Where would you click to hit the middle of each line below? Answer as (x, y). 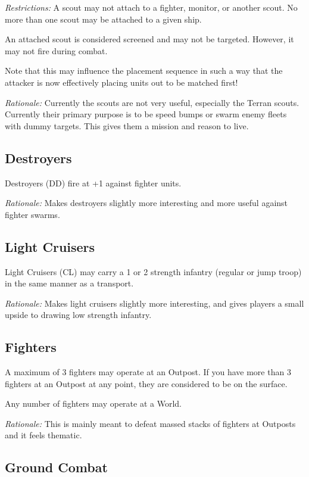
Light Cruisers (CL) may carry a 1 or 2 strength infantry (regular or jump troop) (153, 271)
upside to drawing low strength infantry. (78, 315)
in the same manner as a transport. (69, 283)
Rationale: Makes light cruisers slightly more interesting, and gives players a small (154, 303)
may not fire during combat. (56, 50)
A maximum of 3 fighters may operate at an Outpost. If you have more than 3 (148, 372)
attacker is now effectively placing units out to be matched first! (121, 82)
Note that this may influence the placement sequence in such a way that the (144, 71)
